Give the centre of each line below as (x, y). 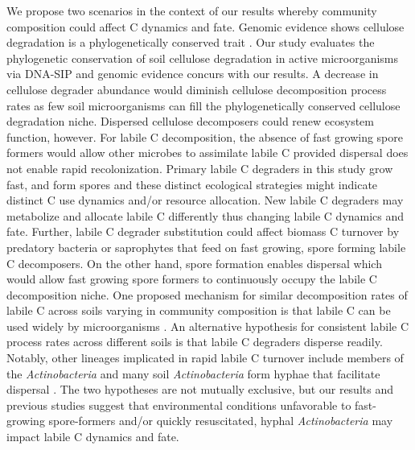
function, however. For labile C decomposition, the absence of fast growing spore (205, 136)
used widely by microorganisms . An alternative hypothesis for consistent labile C (208, 326)
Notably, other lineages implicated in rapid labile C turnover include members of (205, 358)
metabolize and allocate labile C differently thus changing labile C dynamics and (205, 215)
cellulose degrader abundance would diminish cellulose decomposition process (197, 89)
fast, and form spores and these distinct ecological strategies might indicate (192, 184)
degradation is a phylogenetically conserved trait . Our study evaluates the (191, 42)
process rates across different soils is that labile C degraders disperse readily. (195, 342)
